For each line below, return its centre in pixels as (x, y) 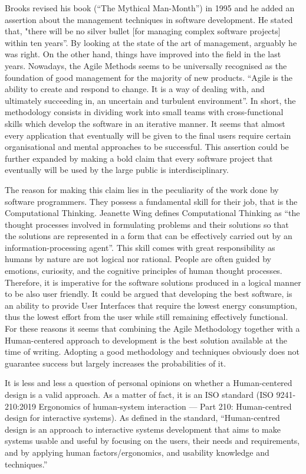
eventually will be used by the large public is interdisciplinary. (117, 170)
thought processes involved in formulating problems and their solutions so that (147, 224)
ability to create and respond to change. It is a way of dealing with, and (135, 89)
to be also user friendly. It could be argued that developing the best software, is (149, 294)
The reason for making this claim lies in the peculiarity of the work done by (142, 189)
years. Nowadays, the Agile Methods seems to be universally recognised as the (146, 65)
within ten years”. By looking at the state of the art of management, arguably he (151, 42)
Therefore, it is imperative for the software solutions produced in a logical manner (153, 282)
